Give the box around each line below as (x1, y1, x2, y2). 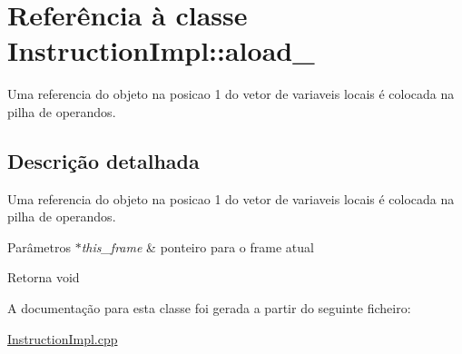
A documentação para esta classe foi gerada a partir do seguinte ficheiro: (7, 299, 411, 318)
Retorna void (7, 268, 80, 287)
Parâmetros (7, 237, 71, 256)
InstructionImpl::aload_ (7, 32, 315, 69)
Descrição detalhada (7, 146, 200, 174)
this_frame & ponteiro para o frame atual (81, 237, 314, 256)
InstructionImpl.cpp (7, 329, 118, 348)
